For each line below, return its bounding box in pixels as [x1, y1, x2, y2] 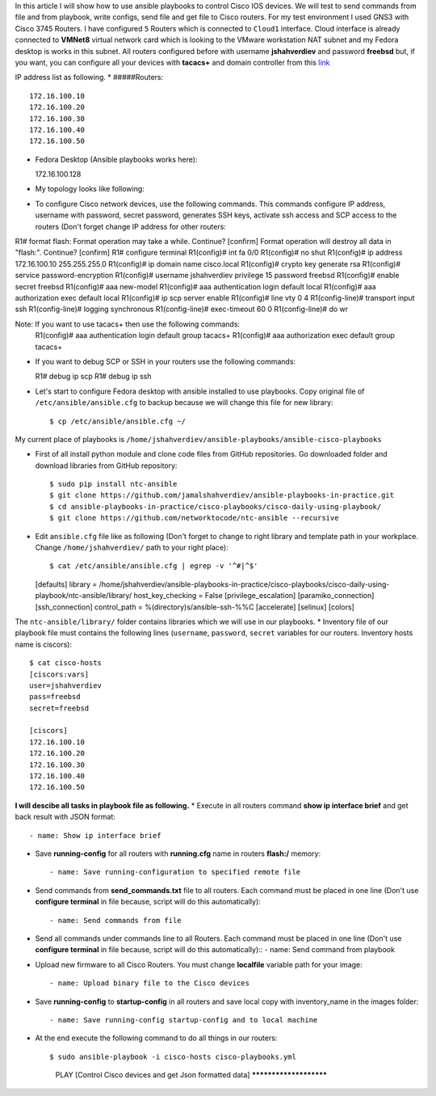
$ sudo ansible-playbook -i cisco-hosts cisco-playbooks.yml [49, 1052, 296, 1061]
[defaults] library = [35, 579, 98, 589]
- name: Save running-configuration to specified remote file [49, 867, 301, 877]
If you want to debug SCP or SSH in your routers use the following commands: [35, 356, 296, 366]
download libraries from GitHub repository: [35, 461, 178, 470]
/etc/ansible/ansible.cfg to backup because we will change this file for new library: [35, 398, 333, 407]
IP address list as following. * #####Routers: [15, 73, 164, 82]
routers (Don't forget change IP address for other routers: [35, 221, 226, 231]
